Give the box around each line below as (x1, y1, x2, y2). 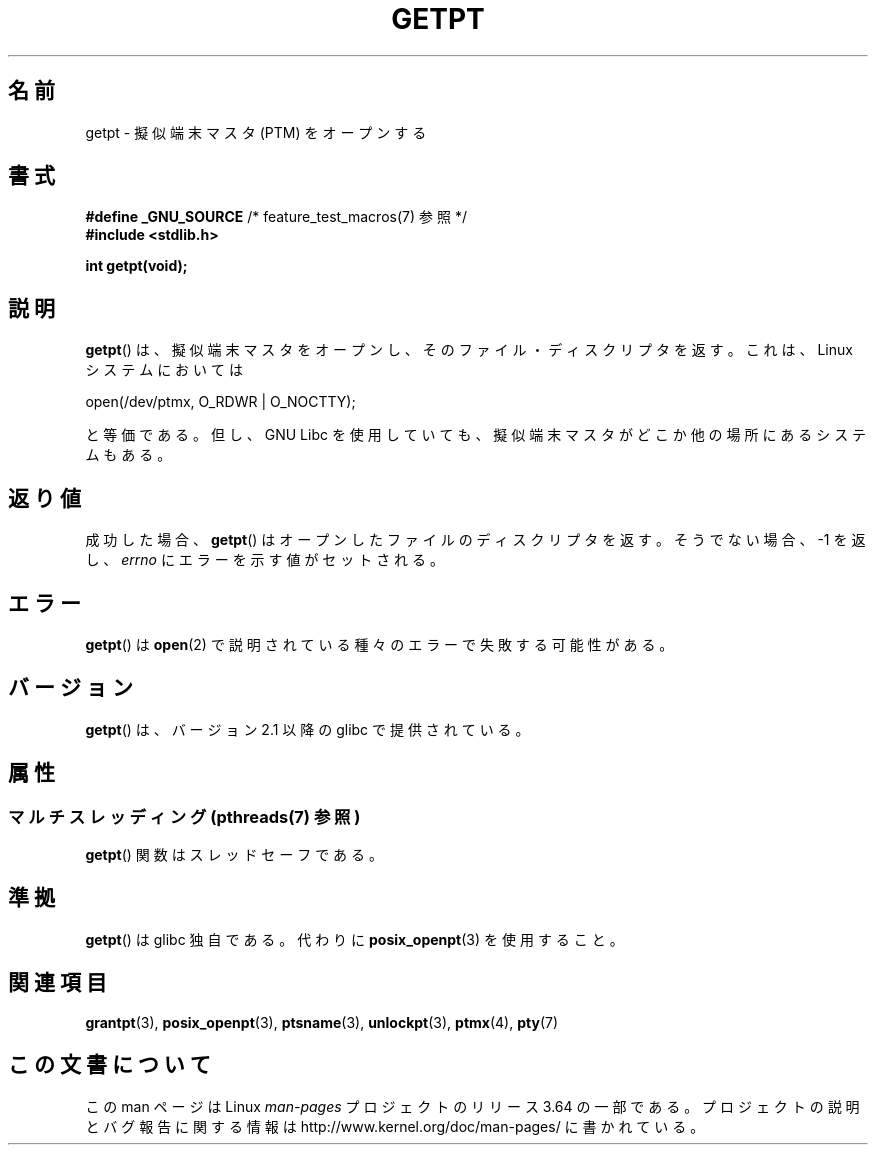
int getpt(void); (85, 257, 188, 275)
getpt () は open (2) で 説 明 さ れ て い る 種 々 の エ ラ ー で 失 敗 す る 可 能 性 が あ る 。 (85, 635, 674, 653)
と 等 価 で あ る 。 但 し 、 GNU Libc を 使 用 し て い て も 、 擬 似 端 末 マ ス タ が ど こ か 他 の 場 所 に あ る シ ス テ (85, 426, 867, 444)
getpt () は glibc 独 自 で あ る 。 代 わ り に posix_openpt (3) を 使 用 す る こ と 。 (85, 930, 624, 948)
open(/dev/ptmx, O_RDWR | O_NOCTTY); (85, 393, 356, 411)
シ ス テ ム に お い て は (85, 361, 243, 379)
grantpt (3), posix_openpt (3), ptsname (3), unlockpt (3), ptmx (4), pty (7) (85, 1013, 559, 1031)
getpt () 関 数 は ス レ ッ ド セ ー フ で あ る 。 (85, 846, 383, 864)
